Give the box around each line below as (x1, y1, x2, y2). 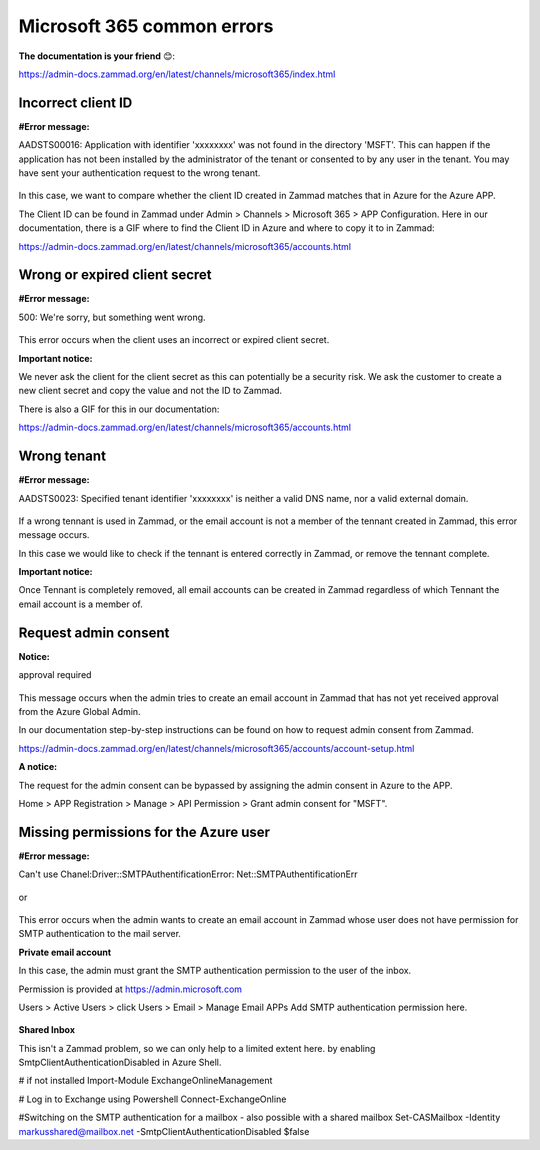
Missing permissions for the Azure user (18, 823, 270, 840)
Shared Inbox (18, 1024, 75, 1036)
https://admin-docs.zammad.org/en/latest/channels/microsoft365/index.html (18, 68, 336, 80)
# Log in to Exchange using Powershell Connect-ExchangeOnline (18, 1093, 287, 1105)
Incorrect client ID (18, 94, 133, 111)
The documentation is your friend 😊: (18, 50, 175, 62)
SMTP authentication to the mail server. (18, 928, 182, 940)
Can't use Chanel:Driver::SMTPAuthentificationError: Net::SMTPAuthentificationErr (18, 868, 359, 880)
